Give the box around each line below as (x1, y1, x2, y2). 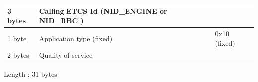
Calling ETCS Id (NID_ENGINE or (39, 5, 167, 16)
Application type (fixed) (39, 33, 113, 43)
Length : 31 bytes (4, 69, 57, 79)
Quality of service (39, 50, 93, 60)
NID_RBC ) (39, 15, 84, 26)
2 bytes (7, 50, 29, 60)
